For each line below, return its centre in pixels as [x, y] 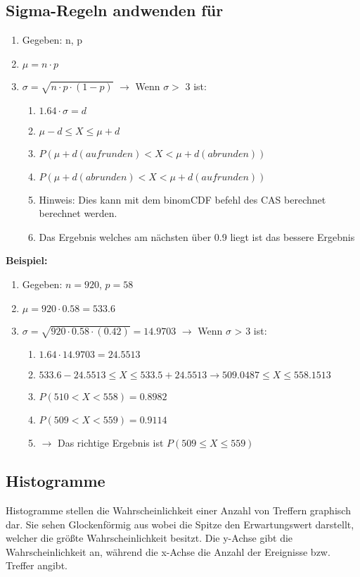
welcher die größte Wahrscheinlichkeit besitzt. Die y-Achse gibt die [149, 538]
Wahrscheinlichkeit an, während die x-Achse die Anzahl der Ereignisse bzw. [168, 551]
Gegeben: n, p [52, 40]
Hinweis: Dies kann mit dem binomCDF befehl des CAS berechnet [182, 199]
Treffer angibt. [37, 565]
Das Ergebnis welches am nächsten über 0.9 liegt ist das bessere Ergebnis [197, 236]
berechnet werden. [78, 213]
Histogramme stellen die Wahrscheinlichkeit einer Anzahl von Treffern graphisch [178, 510]
